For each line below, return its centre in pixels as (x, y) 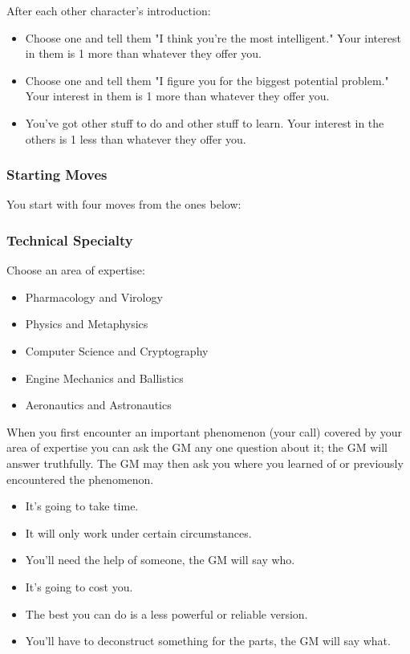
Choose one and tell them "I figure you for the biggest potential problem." (207, 80)
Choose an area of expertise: (76, 270)
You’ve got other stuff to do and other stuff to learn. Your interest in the (205, 122)
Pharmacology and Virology (94, 297)
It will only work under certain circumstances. (138, 532)
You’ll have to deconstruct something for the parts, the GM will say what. (208, 641)
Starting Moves (57, 175)
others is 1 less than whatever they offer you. (136, 138)
